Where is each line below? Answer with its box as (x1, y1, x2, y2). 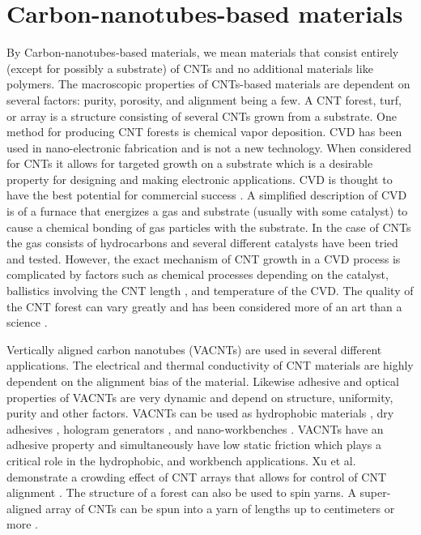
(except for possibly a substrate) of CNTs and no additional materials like (6, 59, 373, 76)
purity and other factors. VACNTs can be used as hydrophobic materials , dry (6, 404, 394, 422)
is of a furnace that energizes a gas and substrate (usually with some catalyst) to (6, 203, 408, 220)
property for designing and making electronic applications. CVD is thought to (6, 170, 393, 187)
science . (6, 314, 48, 331)
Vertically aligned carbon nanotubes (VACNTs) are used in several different (6, 340, 382, 357)
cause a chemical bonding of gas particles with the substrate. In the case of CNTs (6, 218, 411, 235)
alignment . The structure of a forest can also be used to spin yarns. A (6, 484, 356, 501)
